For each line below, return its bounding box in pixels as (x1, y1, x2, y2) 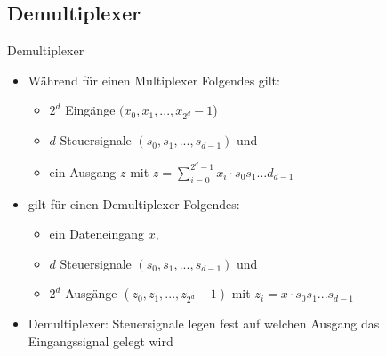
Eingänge (65, 101, 116, 119)
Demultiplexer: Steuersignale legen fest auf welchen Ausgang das (28, 314, 380, 333)
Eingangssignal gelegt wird (28, 331, 173, 350)
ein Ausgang (49, 162, 117, 181)
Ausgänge (65, 284, 117, 303)
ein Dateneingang (49, 224, 144, 243)
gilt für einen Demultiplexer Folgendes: (28, 194, 240, 213)
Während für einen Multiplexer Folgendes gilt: (28, 70, 280, 89)
